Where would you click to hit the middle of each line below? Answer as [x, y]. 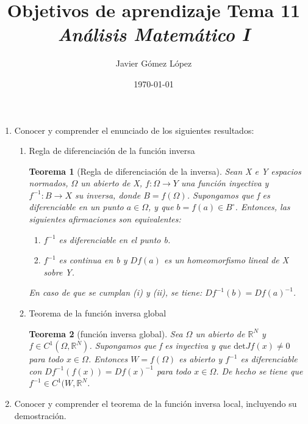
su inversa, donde [108, 195]
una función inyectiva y [225, 183]
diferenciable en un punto [76, 207]
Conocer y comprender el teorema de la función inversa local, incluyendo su [156, 403]
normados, [48, 183]
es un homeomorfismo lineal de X [226, 260]
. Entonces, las [263, 207]
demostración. [40, 415]
